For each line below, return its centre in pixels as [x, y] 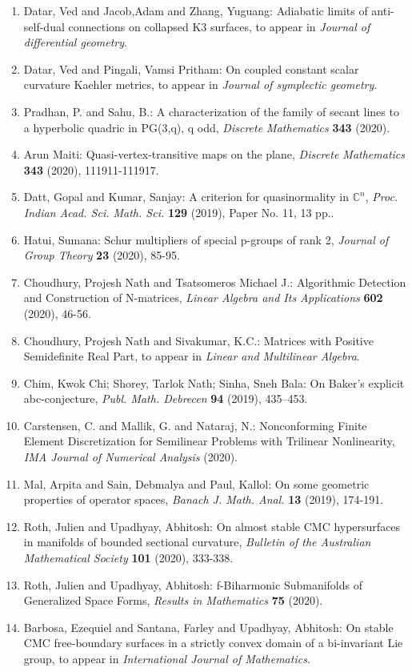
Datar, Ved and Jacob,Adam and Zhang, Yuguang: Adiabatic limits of [196, 10]
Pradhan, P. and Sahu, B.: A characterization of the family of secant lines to [211, 111]
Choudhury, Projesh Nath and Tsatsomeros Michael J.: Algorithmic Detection [215, 282]
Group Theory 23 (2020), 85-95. [102, 255]
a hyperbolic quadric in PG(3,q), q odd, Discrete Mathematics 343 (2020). [207, 127]
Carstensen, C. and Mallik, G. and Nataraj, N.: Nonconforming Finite [195, 425]
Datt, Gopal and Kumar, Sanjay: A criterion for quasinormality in [186, 197]
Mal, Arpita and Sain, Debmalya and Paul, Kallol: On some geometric [196, 483]
